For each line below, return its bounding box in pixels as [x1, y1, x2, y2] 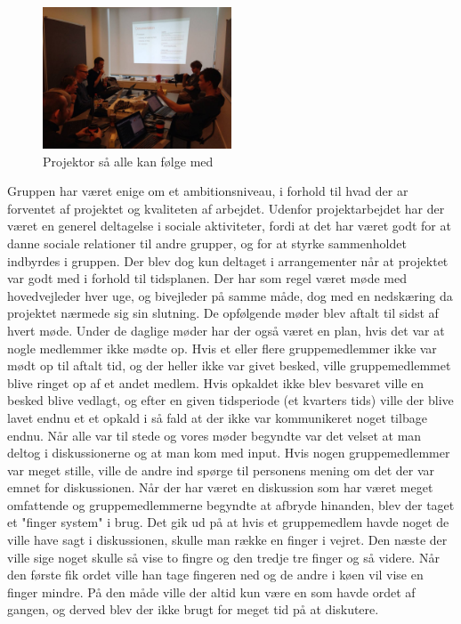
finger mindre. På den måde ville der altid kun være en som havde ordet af [7, 582, 416, 601]
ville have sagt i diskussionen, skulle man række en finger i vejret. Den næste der [7, 531, 448, 549]
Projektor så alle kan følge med [43, 151, 214, 170]
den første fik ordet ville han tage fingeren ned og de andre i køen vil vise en [7, 565, 424, 584]
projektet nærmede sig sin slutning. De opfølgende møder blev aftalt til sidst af [7, 304, 439, 322]
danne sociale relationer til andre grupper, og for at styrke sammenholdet [7, 233, 407, 252]
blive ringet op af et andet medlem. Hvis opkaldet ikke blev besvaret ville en [7, 373, 425, 392]
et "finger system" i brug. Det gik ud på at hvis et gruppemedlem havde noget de [7, 513, 449, 531]
